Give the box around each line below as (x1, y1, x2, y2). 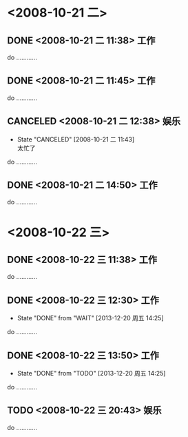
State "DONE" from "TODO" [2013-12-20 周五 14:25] (17, 369, 166, 378)
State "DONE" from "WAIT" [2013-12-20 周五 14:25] (17, 314, 164, 322)
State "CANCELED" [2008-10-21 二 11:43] (17, 135, 135, 144)
